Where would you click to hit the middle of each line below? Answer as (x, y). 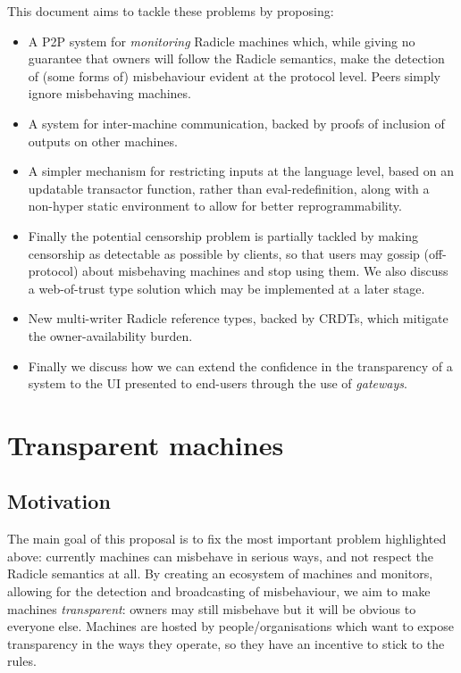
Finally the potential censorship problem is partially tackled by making (223, 235)
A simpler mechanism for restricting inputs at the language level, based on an (241, 171)
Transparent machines (146, 444)
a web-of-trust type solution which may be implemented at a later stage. (226, 288)
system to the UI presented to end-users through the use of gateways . (218, 383)
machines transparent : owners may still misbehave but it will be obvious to (212, 608)
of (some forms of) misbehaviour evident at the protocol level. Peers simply (234, 75)
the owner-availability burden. (110, 335)
